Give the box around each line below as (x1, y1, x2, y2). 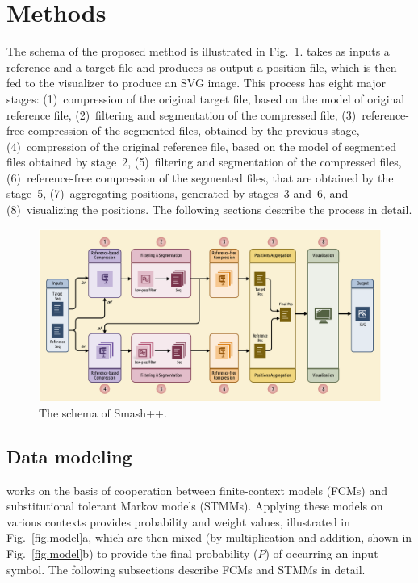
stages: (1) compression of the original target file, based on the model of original (6, 90, 405, 107)
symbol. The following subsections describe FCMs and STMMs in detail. (6, 560, 366, 577)
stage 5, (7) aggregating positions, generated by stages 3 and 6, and (6, 185, 349, 202)
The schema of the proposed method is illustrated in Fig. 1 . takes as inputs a (6, 43, 390, 60)
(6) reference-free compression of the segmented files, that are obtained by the (6, 169, 394, 186)
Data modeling (6, 443, 132, 468)
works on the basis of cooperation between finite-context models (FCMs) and (6, 481, 387, 498)
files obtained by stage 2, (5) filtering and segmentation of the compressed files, (6, 153, 402, 170)
